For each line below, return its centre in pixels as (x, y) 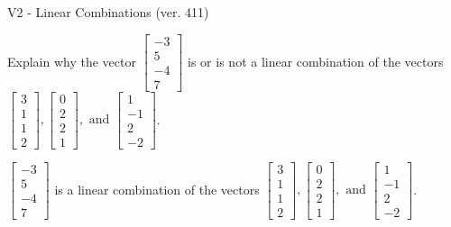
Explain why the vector (72, 61)
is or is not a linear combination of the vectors (316, 61)
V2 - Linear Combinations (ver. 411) (108, 12)
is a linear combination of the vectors (157, 189)
